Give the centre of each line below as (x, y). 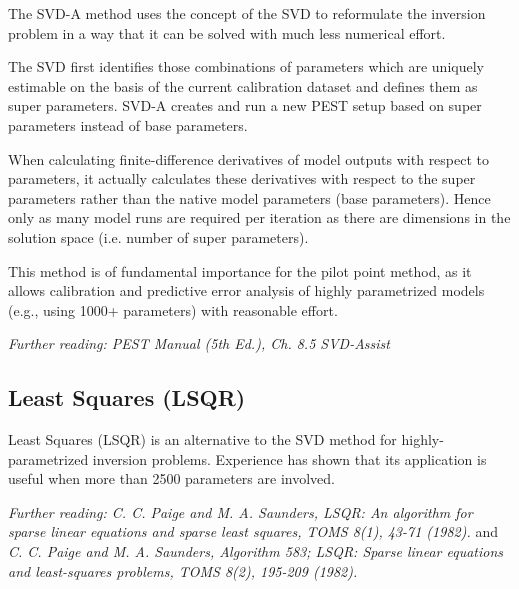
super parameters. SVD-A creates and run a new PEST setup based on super (245, 105)
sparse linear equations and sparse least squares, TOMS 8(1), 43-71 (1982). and (253, 531)
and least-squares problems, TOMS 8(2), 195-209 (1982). (183, 570)
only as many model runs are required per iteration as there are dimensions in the (259, 217)
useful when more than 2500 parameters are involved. (171, 478)
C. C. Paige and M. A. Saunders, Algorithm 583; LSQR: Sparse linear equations (256, 551)
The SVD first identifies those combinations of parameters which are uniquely (246, 66)
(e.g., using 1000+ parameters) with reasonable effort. (173, 309)
